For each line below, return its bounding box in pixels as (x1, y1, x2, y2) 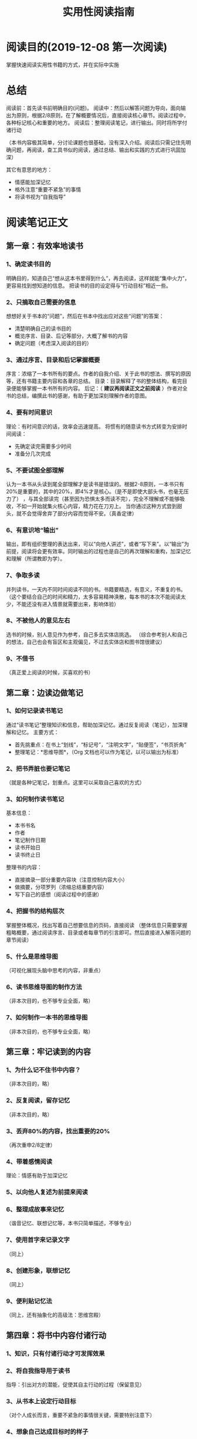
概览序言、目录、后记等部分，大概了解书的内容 (14, 332, 128, 339)
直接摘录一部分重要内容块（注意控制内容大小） (14, 876, 128, 884)
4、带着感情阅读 (6, 1157, 53, 1165)
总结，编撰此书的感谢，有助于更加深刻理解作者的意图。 (16, 392, 150, 399)
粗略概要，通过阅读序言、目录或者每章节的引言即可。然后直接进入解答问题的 (6, 929, 191, 936)
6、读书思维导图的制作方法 (6, 983, 82, 991)
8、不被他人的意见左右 (6, 616, 70, 625)
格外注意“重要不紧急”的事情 (14, 186, 81, 193)
